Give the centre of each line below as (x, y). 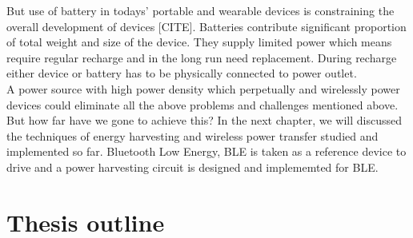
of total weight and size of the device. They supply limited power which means (199, 42)
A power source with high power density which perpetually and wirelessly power (203, 88)
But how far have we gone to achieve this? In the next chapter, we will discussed (204, 120)
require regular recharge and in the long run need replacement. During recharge (202, 57)
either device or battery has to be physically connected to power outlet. (182, 73)
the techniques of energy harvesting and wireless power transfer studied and (192, 135)
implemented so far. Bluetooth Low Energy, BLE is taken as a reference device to (206, 151)
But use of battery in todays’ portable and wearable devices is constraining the (200, 10)
